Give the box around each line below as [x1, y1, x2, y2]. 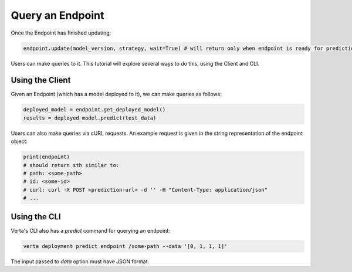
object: [11, 138, 28, 145]
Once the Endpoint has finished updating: [11, 29, 111, 36]
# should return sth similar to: [23, 162, 120, 168]
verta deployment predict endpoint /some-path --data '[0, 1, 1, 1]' [23, 243, 228, 249]
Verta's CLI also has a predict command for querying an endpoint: [11, 227, 170, 234]
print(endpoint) [23, 154, 70, 161]
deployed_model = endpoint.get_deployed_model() [23, 106, 166, 113]
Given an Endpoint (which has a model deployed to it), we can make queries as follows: [11, 91, 222, 98]
